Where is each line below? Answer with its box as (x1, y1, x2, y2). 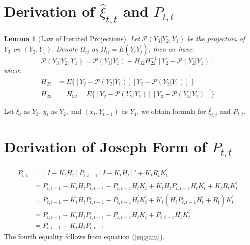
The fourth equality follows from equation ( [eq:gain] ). (4, 231, 165, 242)
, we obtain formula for (137, 106, 206, 116)
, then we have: (148, 44, 194, 54)
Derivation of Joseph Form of (4, 136, 207, 157)
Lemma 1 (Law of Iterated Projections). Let (4, 33, 140, 43)
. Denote (52, 44, 78, 54)
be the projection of (187, 33, 245, 43)
